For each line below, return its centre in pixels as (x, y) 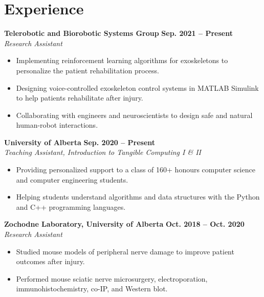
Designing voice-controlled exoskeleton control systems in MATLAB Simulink (137, 87)
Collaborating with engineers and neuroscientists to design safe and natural (134, 115)
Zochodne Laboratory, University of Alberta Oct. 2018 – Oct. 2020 (124, 224)
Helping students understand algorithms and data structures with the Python (138, 197)
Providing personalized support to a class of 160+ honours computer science (136, 170)
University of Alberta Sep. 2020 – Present (80, 142)
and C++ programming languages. (71, 206)
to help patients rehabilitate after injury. (80, 98)
